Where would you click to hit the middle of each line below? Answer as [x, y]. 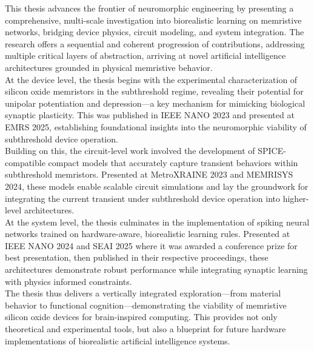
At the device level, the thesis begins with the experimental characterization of [151, 79]
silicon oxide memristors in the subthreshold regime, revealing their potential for [154, 91]
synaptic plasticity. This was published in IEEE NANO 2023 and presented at [150, 115]
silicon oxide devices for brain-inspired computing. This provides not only [141, 317]
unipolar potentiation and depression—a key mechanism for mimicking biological [155, 103]
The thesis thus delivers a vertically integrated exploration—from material [143, 293]
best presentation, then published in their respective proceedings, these [137, 257]
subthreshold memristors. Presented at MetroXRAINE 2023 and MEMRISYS [149, 174]
